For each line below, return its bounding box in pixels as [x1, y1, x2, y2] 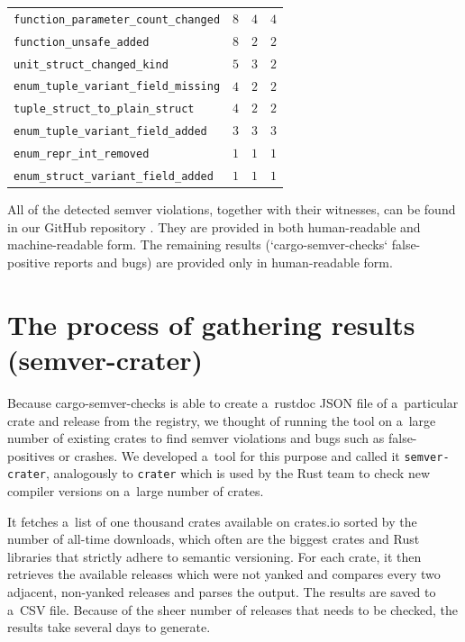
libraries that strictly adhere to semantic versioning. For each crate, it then [7, 547, 422, 565]
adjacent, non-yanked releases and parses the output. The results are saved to [7, 583, 436, 601]
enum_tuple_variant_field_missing [14, 80, 221, 94]
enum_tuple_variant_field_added [14, 125, 207, 139]
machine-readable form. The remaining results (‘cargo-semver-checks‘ [7, 235, 388, 254]
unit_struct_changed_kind [14, 58, 169, 71]
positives [7, 446, 55, 465]
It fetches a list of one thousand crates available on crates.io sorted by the [7, 511, 417, 530]
